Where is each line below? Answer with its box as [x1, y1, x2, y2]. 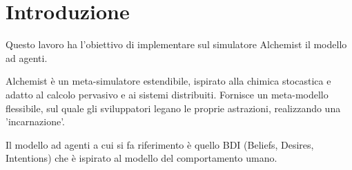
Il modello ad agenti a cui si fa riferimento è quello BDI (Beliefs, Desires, [6, 137, 314, 151]
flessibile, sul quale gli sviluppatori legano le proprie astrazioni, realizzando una [6, 100, 341, 115]
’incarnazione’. [6, 114, 66, 129]
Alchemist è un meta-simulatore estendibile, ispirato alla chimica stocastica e [6, 74, 331, 88]
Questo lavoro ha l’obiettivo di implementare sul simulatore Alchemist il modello [6, 37, 347, 52]
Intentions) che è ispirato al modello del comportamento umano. [6, 151, 277, 165]
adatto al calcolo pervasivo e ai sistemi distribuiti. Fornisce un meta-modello [6, 87, 329, 101]
